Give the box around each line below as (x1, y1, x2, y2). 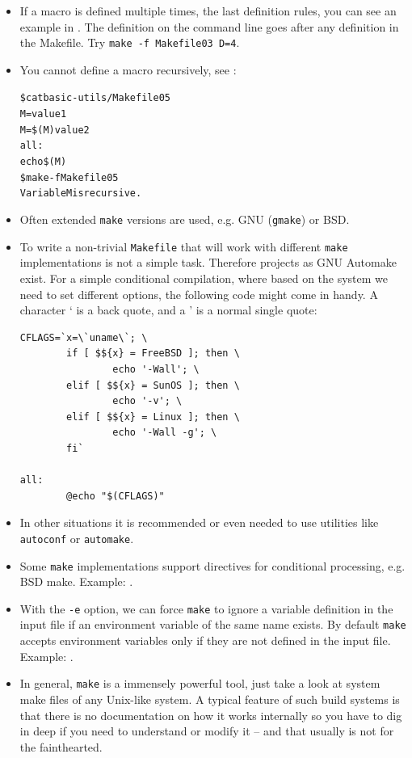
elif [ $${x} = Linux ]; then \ (66, 411, 240, 423)
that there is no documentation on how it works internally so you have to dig (19, 706, 402, 723)
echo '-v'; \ (112, 395, 183, 407)
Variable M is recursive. (19, 187, 142, 200)
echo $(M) (19, 156, 67, 168)
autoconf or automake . (19, 529, 134, 546)
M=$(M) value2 (19, 124, 90, 136)
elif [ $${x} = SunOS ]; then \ (66, 379, 240, 391)
